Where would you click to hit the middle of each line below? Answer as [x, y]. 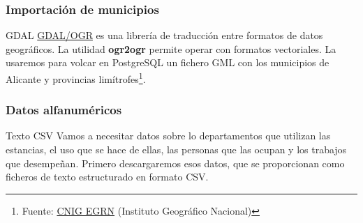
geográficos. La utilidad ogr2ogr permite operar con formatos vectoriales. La [171, 48]
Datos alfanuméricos [64, 110]
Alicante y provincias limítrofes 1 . [76, 78]
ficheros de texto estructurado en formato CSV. [107, 177]
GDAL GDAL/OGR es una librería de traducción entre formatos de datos [164, 35]
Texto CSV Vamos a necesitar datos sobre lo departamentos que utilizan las [168, 136]
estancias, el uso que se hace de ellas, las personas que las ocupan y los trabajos [176, 149]
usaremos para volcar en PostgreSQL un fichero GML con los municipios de [168, 62]
